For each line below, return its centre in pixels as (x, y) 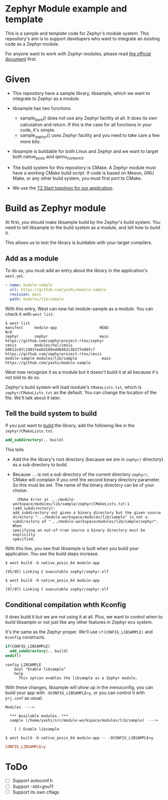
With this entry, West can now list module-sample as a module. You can (79, 309)
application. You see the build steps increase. (52, 554)
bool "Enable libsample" (40, 669)
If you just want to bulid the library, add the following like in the (70, 426)
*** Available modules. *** (39, 716)
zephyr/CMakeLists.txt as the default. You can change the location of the (81, 392)
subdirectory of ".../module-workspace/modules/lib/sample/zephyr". (86, 522)
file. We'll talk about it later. (33, 397)
